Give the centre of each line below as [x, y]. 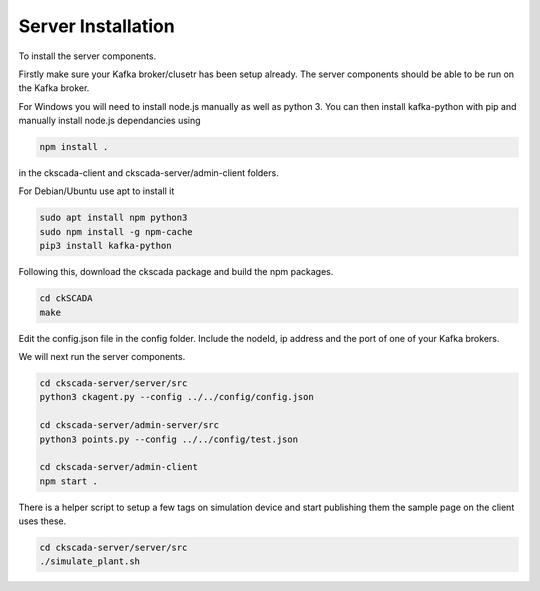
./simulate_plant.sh [89, 561]
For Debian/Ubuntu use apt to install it [96, 191]
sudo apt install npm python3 [113, 218]
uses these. [42, 521]
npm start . [69, 481]
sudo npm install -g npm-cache [116, 231]
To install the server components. [87, 56]
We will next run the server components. [102, 356]
